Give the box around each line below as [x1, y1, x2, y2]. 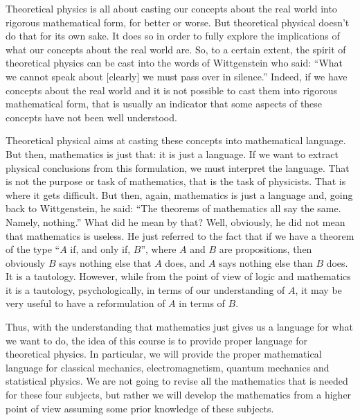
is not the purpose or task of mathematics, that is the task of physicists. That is [6, 174, 346, 189]
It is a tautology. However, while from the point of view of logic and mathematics [6, 269, 351, 283]
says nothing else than [219, 255, 313, 270]
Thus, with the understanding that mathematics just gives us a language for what [6, 320, 353, 334]
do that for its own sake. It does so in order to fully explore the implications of [6, 28, 340, 43]
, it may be [295, 282, 342, 297]
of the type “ [6, 242, 60, 256]
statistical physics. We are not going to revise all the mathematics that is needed [6, 374, 348, 388]
